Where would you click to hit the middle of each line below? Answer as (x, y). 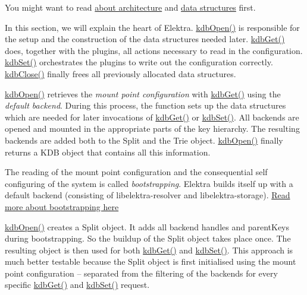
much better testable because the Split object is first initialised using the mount (151, 261)
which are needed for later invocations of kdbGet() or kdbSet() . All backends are (152, 117)
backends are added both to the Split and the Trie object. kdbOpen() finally (144, 140)
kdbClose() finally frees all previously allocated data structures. (120, 73)
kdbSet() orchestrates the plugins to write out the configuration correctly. (139, 62)
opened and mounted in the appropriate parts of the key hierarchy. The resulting (152, 129)
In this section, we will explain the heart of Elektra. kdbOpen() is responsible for (152, 27)
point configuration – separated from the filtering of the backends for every (141, 273)
